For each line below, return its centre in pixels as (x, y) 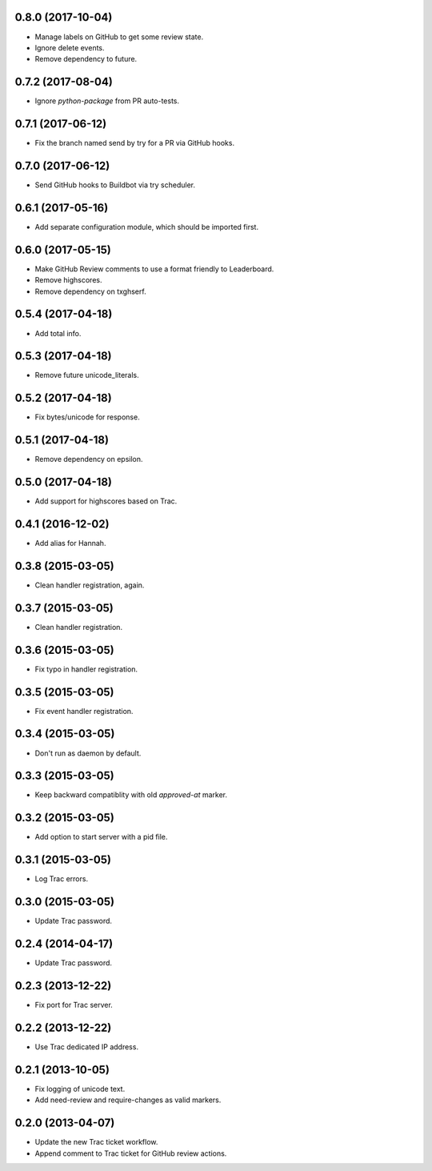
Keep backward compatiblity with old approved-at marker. (131, 795)
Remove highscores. (68, 280)
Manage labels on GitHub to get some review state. (119, 37)
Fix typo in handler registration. (86, 669)
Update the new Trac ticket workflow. (96, 1142)
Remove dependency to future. (86, 59)
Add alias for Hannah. (70, 543)
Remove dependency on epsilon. (89, 459)
